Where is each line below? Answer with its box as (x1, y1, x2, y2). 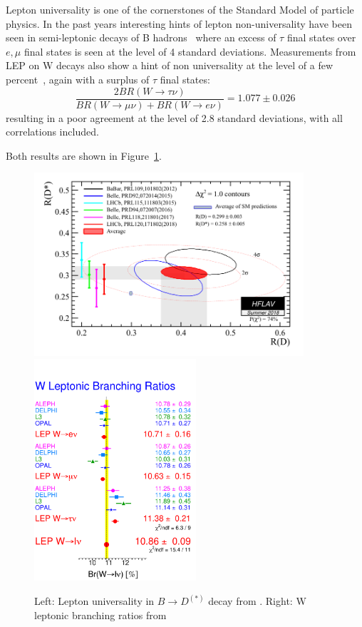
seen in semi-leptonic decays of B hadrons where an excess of (6, 30, 276, 45)
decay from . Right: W (208, 593, 306, 608)
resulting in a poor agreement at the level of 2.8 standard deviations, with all (6, 110, 343, 125)
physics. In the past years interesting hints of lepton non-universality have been (6, 16, 352, 31)
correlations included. (6, 124, 99, 139)
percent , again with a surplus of (6, 71, 150, 86)
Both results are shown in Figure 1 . (6, 148, 162, 163)
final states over (286, 30, 356, 45)
